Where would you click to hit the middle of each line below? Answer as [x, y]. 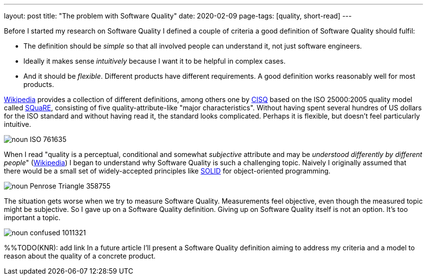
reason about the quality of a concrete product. [80, 256]
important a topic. [32, 218]
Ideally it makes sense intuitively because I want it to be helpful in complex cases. [155, 61]
